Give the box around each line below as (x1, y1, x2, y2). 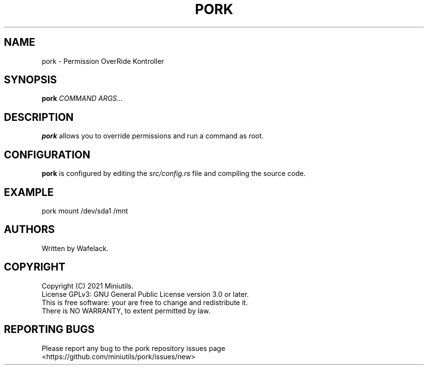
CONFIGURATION (4, 148, 90, 161)
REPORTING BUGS (4, 323, 95, 336)
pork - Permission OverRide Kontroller (42, 57, 164, 65)
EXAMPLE (4, 186, 54, 198)
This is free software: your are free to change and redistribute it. (42, 298, 248, 307)
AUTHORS (4, 223, 55, 236)
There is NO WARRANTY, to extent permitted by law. (42, 306, 211, 315)
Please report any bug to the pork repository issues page (42, 344, 225, 352)
